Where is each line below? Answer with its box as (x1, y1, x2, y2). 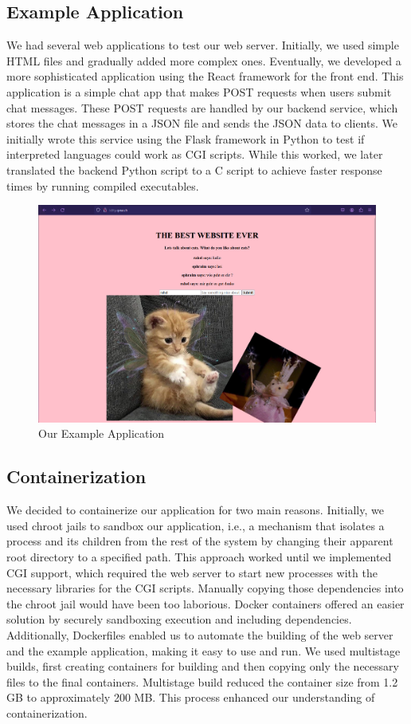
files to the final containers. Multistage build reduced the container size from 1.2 (6, 673, 398, 690)
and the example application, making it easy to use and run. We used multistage (6, 642, 401, 659)
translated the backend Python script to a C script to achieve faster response (6, 161, 382, 178)
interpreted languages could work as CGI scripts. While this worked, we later (6, 146, 383, 163)
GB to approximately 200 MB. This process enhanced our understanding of (6, 689, 375, 706)
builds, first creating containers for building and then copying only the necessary (6, 658, 399, 675)
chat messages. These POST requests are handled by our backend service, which (6, 99, 398, 116)
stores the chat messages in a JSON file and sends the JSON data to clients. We (6, 115, 397, 132)
